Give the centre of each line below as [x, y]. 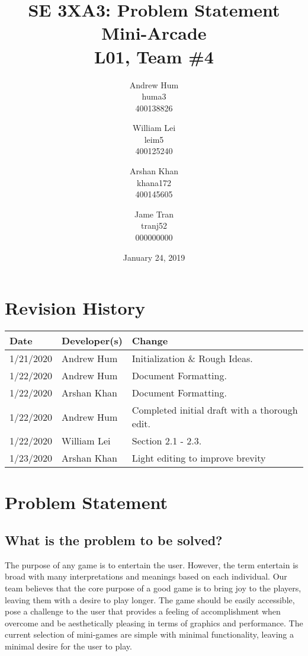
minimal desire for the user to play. [68, 646]
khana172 [154, 182]
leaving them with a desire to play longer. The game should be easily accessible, [150, 599]
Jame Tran [154, 214]
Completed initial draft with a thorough [215, 410]
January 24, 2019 [154, 257]
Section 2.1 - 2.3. [167, 441]
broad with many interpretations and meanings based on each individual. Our [146, 576]
